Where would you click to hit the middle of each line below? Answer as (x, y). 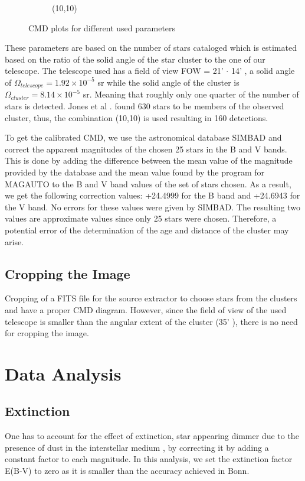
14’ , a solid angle (263, 71)
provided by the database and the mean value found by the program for (135, 172)
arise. (14, 241)
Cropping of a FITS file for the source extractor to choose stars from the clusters (151, 298)
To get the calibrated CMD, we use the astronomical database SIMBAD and (143, 137)
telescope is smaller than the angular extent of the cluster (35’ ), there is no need (151, 321)
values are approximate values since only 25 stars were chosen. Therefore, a (141, 218)
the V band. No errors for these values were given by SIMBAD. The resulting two (153, 207)
